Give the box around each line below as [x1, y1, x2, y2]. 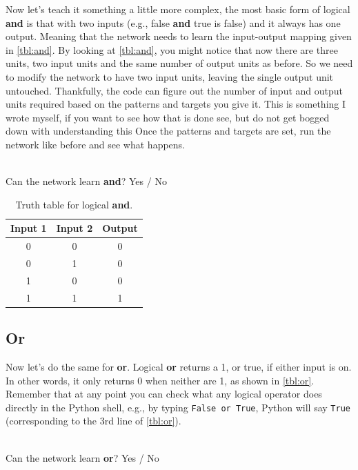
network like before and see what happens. [6, 137, 186, 151]
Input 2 [56, 221, 93, 235]
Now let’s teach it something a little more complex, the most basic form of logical [6, 2, 350, 16]
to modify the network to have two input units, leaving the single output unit [6, 69, 334, 84]
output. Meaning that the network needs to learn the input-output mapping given [6, 29, 352, 43]
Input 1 [10, 221, 47, 235]
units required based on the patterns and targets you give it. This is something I [6, 97, 346, 111]
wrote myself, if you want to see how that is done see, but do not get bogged [6, 110, 330, 124]
